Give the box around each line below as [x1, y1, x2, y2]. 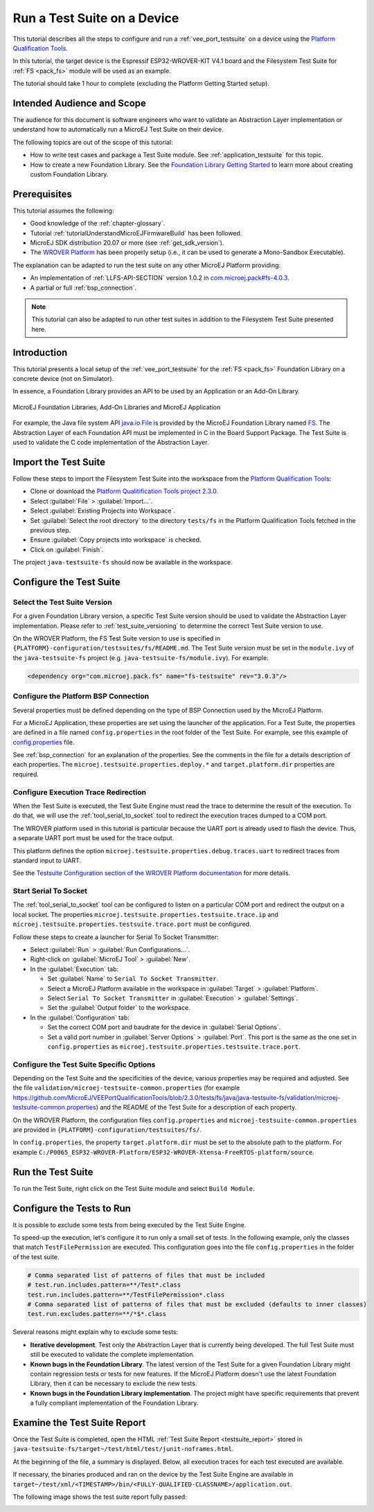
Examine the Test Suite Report [12, 1416, 146, 1428]
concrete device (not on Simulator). [12, 375, 114, 383]
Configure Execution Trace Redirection [12, 787, 147, 797]
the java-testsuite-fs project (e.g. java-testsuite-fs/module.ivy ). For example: [12, 653, 269, 661]
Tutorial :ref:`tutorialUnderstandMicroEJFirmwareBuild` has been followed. [30, 229, 242, 237]
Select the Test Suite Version [12, 597, 112, 607]
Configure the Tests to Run [12, 1202, 132, 1214]
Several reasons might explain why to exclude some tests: [12, 1328, 179, 1336]
